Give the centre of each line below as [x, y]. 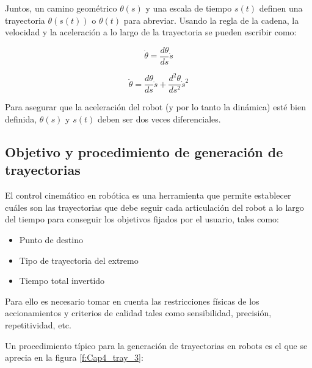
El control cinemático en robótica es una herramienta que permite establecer [148, 195]
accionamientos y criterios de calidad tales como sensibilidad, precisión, [138, 313]
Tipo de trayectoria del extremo [79, 260]
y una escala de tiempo [189, 8]
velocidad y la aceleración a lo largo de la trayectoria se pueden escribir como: [151, 32]
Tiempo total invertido [62, 281]
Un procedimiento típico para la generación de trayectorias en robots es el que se [156, 345]
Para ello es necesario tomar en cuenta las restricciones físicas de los [132, 301]
